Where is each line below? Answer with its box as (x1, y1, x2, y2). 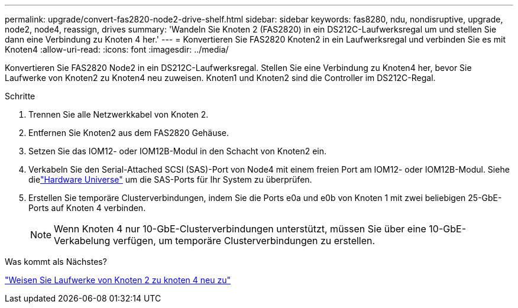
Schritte (5, 91, 35, 101)
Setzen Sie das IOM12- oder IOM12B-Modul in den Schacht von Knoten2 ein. (28, 146, 327, 156)
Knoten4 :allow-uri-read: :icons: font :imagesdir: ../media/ (5, 44, 229, 54)
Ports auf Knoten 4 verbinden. (28, 203, 146, 213)
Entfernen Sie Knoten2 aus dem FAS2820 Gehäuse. (28, 128, 229, 138)
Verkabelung (54, 235, 111, 247)
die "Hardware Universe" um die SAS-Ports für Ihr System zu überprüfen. (28, 174, 312, 184)
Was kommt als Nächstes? (5, 257, 107, 267)
